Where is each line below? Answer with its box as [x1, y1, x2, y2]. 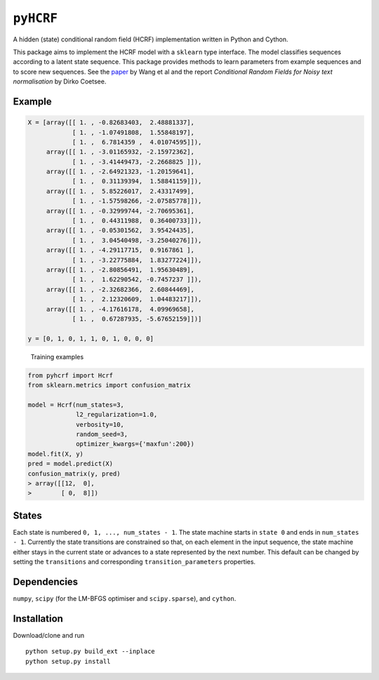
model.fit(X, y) [27, 450, 84, 458]
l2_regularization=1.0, [76, 411, 158, 419]
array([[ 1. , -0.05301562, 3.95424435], [46, 227, 194, 234]
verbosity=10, [76, 420, 124, 428]
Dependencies [13, 575, 79, 587]
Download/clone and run [13, 631, 84, 639]
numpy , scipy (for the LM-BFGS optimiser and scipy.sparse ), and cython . [13, 594, 237, 603]
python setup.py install [25, 657, 111, 665]
